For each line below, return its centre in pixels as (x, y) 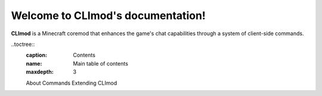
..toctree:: (23, 44)
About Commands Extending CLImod (72, 83)
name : (34, 63)
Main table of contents (100, 63)
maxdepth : (40, 72)
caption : (37, 55)
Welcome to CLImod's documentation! (108, 16)
